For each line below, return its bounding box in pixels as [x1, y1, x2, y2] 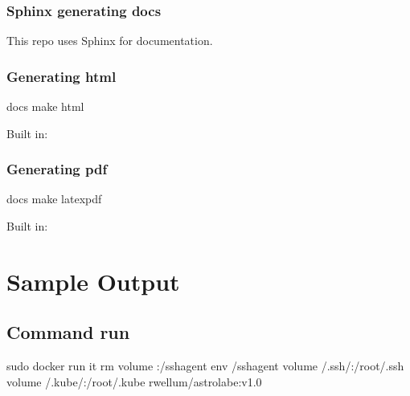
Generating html [6, 66, 117, 86]
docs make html [6, 98, 84, 115]
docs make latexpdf [6, 190, 102, 207]
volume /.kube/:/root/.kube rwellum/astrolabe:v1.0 [6, 373, 262, 390]
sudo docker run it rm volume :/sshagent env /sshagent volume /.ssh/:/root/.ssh [6, 357, 404, 374]
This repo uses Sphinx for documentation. [6, 32, 213, 49]
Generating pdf [6, 159, 108, 179]
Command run [6, 320, 130, 345]
